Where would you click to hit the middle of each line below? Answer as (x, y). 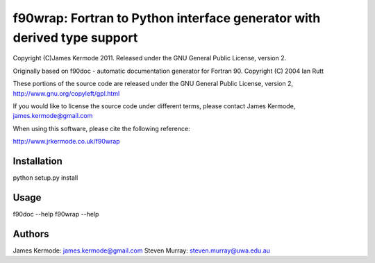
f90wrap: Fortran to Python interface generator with (167, 18)
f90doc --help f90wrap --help (56, 214)
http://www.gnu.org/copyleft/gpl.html (66, 93)
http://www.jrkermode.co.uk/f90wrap (67, 142)
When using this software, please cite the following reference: (101, 128)
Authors (31, 234)
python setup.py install (45, 178)
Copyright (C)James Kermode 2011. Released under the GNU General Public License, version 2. (150, 58)
